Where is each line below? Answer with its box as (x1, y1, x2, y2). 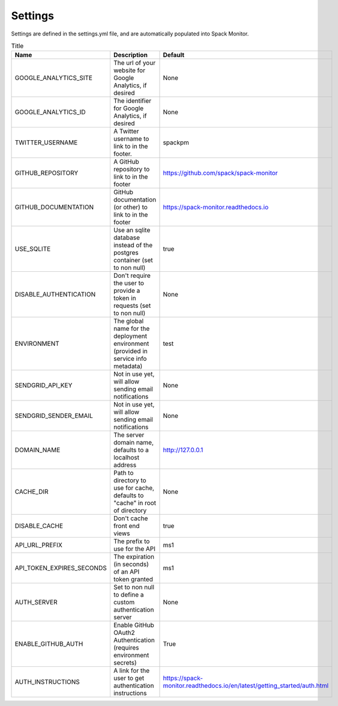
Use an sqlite (113, 226, 151, 235)
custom (113, 598, 135, 607)
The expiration (113, 553, 154, 561)
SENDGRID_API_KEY (14, 381, 73, 390)
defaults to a (113, 446, 149, 454)
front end (113, 522, 140, 530)
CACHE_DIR (14, 488, 49, 496)
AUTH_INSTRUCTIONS (14, 678, 80, 686)
